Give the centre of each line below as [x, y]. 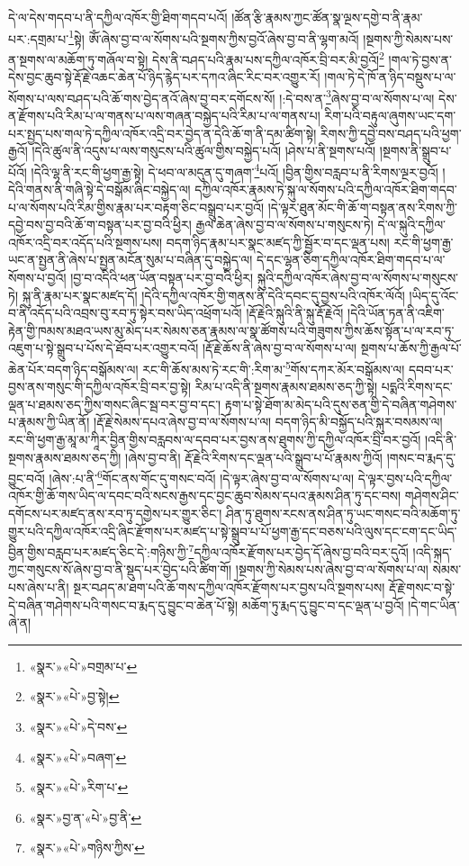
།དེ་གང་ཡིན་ [434, 604]
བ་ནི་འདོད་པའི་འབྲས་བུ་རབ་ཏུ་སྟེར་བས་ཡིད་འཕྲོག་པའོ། [125, 313]
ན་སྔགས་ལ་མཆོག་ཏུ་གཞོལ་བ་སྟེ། [78, 59]
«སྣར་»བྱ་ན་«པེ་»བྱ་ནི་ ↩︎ [86, 817]
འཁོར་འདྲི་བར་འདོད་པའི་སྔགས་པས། [86, 242]
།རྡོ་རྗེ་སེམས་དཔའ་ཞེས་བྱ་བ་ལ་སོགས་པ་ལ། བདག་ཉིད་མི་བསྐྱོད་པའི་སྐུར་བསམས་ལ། [268, 422]
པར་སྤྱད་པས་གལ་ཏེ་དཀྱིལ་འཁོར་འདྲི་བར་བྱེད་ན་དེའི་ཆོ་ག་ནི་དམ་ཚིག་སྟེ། [162, 133]
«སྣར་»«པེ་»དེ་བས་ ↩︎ [78, 726]
